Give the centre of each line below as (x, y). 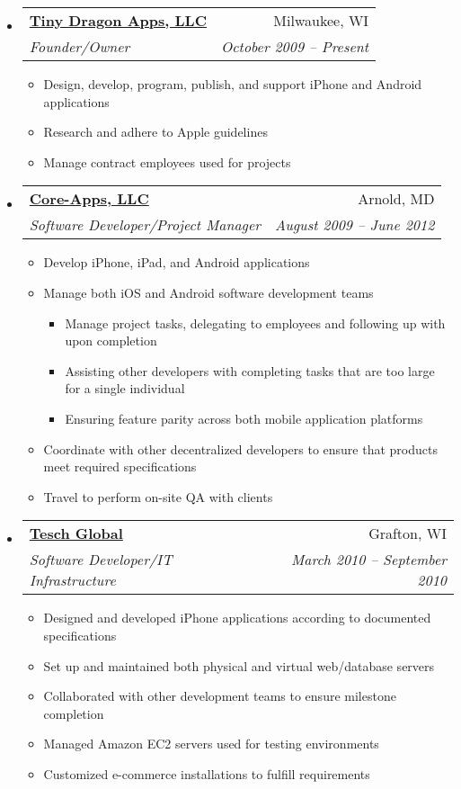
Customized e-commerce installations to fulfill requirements (207, 773)
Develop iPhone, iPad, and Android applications (177, 262)
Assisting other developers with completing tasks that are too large (250, 370)
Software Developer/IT (101, 560)
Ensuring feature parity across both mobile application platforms (244, 418)
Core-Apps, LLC (89, 199)
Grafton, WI (408, 533)
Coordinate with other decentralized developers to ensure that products (240, 448)
